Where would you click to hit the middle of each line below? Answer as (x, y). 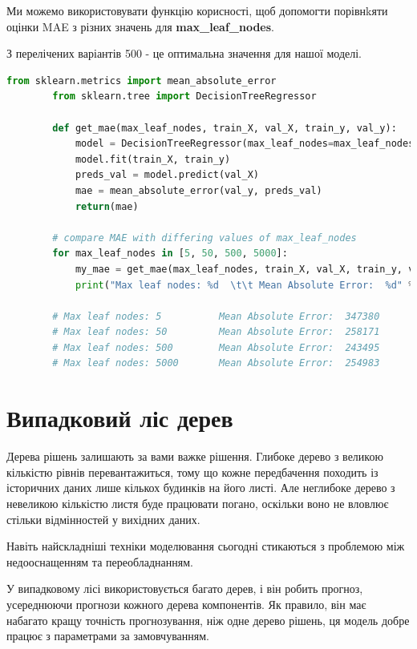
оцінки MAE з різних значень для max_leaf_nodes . (140, 26)
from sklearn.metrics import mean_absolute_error (142, 81)
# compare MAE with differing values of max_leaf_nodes (204, 238)
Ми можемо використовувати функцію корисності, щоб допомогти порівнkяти (197, 10)
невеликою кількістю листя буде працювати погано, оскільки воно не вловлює (198, 503)
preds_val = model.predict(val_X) (167, 175)
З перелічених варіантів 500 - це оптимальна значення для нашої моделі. (184, 53)
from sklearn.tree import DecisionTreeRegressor (184, 97)
